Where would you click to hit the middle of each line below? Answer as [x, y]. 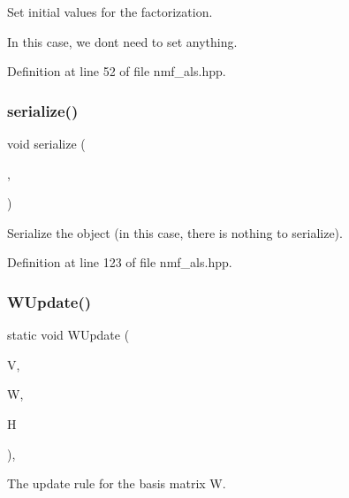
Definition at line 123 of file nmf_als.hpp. [120, 262]
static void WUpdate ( [68, 335]
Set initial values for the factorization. [110, 11]
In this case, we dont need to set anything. [122, 41]
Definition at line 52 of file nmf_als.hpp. [117, 71]
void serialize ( [46, 143]
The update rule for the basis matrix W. [117, 483]
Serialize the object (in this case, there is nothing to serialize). [175, 232]
